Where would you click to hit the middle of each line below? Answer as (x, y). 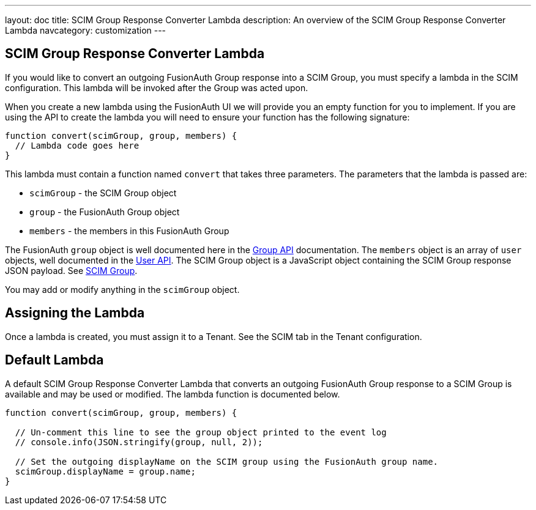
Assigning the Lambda (75, 313)
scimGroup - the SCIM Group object (103, 193)
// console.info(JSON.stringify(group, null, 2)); (139, 442)
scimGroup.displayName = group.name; (105, 471)
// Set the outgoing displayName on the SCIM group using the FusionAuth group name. (227, 461)
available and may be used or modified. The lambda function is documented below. (173, 394)
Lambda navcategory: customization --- (86, 30)
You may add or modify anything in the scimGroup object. (122, 289)
